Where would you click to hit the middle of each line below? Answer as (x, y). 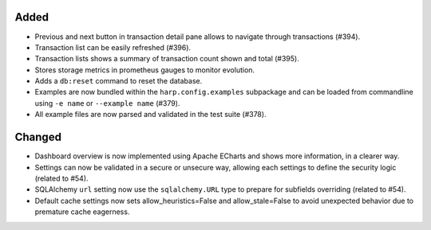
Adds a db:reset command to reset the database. (119, 81)
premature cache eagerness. (82, 212)
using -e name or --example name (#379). (107, 103)
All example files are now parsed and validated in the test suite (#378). (150, 115)
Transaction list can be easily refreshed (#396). (113, 47)
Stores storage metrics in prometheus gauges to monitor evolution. (145, 70)
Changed (38, 137)
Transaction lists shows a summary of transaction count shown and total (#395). (167, 59)
